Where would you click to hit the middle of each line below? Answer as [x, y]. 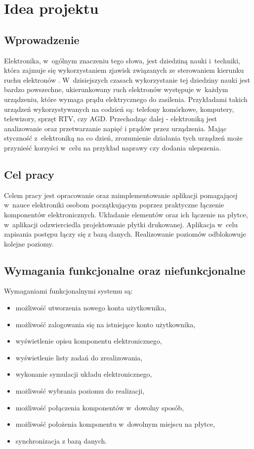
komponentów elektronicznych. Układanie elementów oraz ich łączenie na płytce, [126, 214]
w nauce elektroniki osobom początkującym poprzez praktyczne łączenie [114, 205]
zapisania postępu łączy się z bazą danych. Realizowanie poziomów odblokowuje [125, 234]
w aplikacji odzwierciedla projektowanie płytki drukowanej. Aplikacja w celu [121, 224]
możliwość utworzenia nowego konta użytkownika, [91, 308]
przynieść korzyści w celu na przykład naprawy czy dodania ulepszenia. [113, 147]
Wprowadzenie [42, 39]
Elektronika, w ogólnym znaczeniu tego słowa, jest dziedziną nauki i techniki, [122, 60]
